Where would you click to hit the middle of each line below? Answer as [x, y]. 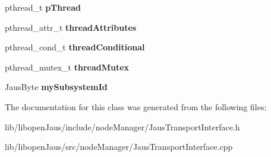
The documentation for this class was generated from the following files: [136, 106]
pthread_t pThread [43, 7]
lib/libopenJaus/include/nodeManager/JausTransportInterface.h [122, 126]
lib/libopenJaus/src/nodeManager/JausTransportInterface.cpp [119, 147]
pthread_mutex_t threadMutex [67, 67]
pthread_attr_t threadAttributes [71, 27]
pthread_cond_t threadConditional [75, 47]
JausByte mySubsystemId [56, 87]
